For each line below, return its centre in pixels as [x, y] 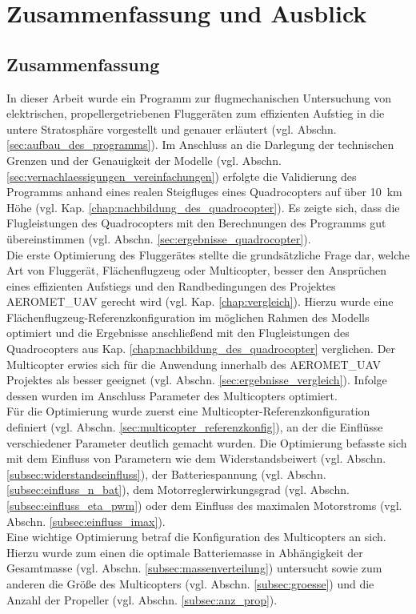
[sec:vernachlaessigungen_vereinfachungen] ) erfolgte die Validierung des [182, 176]
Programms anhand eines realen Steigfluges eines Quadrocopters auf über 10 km [204, 192]
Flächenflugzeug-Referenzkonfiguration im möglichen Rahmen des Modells [188, 317]
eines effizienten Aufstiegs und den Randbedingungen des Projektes [171, 285]
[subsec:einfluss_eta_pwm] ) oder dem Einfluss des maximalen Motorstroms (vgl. [204, 506]
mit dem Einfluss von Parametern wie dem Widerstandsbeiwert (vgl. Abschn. [196, 458]
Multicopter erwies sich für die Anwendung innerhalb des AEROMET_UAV [194, 364]
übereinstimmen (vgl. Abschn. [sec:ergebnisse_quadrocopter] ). [159, 238]
